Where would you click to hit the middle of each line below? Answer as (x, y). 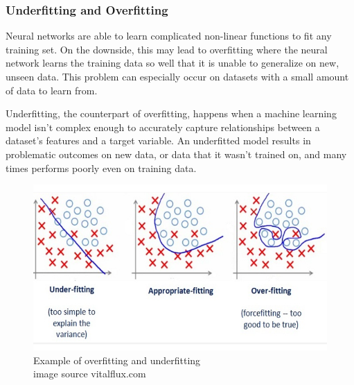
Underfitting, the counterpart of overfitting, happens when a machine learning (171, 113)
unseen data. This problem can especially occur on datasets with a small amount (177, 76)
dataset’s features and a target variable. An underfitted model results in (158, 140)
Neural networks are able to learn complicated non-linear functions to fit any (169, 36)
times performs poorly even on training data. (101, 168)
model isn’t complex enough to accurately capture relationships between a (163, 127)
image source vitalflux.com (90, 374)
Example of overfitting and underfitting (117, 360)
